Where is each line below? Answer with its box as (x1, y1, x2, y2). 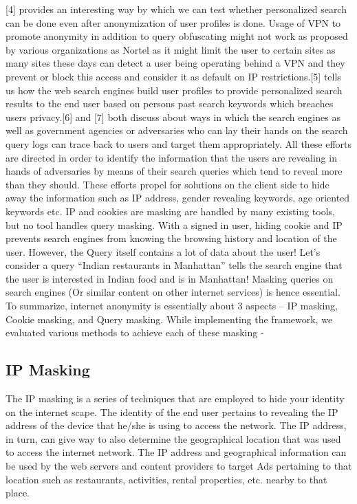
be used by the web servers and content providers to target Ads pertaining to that (6, 459, 352, 473)
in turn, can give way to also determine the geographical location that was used (6, 431, 341, 446)
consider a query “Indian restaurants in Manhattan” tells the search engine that (6, 258, 343, 272)
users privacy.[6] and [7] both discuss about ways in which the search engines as (6, 109, 340, 124)
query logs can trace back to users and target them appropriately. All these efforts (6, 136, 352, 151)
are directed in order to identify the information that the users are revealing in (6, 150, 337, 164)
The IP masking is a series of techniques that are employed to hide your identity (6, 391, 345, 406)
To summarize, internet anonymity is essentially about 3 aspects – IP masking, (6, 298, 338, 313)
